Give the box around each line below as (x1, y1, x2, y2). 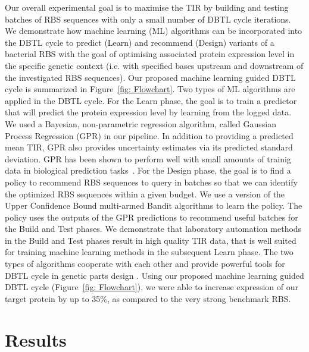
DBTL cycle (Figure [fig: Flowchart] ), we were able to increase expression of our (5, 281, 298, 293)
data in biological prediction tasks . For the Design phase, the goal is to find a (5, 164, 291, 177)
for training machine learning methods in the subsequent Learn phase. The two (5, 246, 294, 258)
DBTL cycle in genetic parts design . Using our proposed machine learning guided (5, 269, 304, 281)
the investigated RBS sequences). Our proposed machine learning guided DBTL (5, 71, 296, 83)
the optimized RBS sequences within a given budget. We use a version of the (5, 187, 285, 200)
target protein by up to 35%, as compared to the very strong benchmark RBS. (5, 292, 291, 304)
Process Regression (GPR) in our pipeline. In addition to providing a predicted (5, 129, 294, 142)
